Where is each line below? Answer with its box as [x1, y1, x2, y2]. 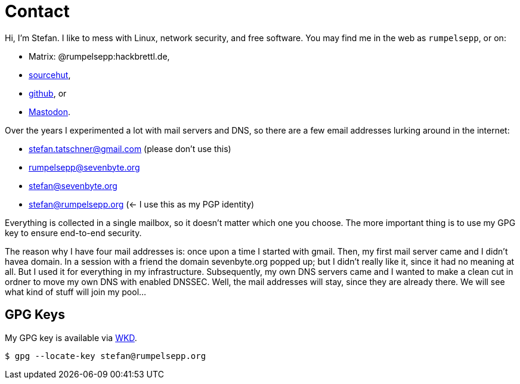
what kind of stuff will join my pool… [5, 286, 147, 297]
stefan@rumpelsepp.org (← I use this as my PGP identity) [29, 199, 255, 209]
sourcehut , [29, 69, 71, 80]
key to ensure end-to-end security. [5, 227, 142, 238]
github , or [29, 88, 67, 98]
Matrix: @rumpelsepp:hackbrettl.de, [29, 51, 170, 61]
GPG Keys [5, 307, 65, 323]
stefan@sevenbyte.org [29, 180, 117, 191]
